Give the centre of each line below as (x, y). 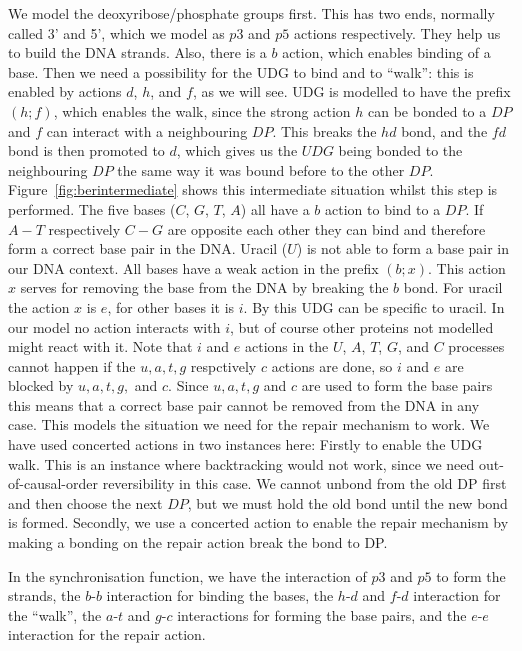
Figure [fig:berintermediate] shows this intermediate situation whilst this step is (253, 189)
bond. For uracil (453, 287)
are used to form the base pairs (397, 385)
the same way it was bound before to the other (261, 169)
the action (39, 306)
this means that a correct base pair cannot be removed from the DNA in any (244, 404)
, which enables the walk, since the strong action (202, 110)
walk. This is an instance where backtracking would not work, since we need (241, 463)
